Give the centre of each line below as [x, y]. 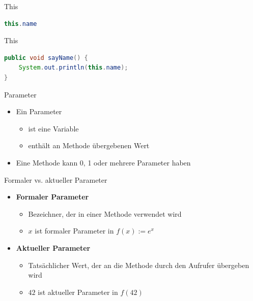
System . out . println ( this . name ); [73, 68]
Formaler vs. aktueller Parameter [56, 179]
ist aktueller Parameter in [78, 292]
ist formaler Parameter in [74, 231]
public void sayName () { [46, 58]
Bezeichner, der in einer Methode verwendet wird [105, 213]
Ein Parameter [39, 111]
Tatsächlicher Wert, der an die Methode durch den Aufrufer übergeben [139, 265]
